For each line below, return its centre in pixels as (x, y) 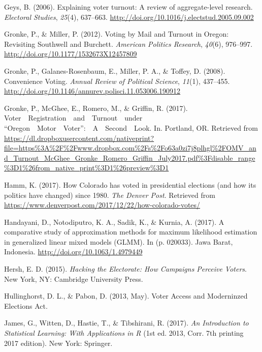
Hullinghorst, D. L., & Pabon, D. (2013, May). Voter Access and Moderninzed (126, 296)
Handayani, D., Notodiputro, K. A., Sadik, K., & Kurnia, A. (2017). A (114, 222)
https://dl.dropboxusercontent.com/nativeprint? (79, 138)
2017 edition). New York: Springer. (58, 343)
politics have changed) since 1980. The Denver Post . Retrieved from (110, 195)
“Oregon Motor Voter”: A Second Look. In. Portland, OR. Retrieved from (131, 127)
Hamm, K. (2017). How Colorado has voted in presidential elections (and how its (130, 184)
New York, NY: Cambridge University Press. (74, 278)
